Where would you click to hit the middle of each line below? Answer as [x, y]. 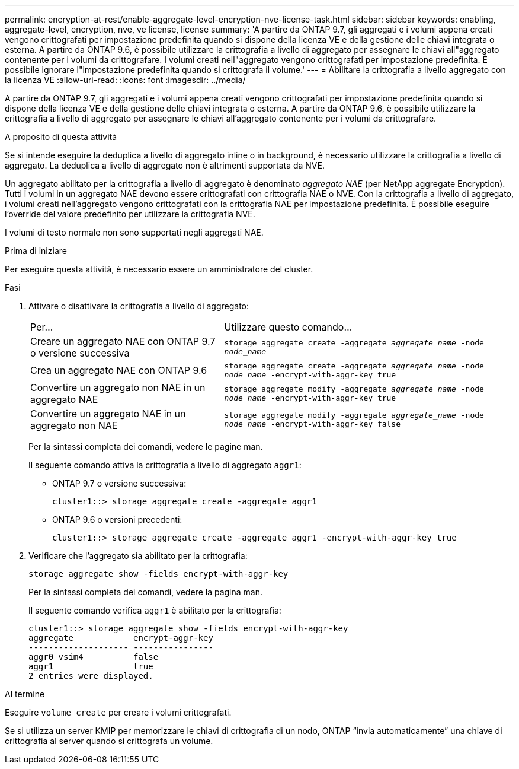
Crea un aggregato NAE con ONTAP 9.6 [119, 370]
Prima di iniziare [36, 251]
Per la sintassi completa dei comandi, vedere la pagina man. [145, 592]
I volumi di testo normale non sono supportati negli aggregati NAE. [134, 232]
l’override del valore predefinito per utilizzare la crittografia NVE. [130, 214]
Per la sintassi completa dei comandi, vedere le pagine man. [146, 447]
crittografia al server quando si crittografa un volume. [109, 741]
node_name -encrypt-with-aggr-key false [313, 424]
